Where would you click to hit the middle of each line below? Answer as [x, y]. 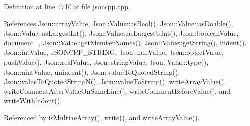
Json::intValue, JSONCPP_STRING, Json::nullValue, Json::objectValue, [114, 52]
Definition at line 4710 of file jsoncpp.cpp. [67, 6]
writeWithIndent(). [33, 101]
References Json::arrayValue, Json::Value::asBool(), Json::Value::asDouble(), [119, 23]
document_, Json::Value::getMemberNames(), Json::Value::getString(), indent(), [125, 42]
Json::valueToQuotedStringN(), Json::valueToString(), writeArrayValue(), [115, 81]
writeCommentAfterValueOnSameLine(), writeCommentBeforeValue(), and [117, 91]
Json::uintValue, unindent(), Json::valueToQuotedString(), [92, 71]
